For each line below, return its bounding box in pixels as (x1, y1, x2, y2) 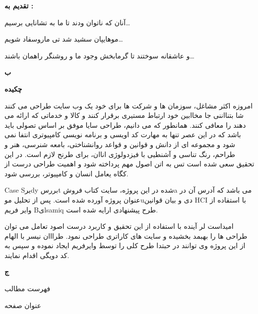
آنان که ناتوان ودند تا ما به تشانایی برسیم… (4, 17, 130, 27)
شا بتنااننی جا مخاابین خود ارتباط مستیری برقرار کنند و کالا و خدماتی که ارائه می (4, 110, 244, 120)
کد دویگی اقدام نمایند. (4, 250, 69, 260)
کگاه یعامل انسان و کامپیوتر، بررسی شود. (4, 168, 129, 178)
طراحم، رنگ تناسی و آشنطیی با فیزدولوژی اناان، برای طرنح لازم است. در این (4, 149, 235, 159)
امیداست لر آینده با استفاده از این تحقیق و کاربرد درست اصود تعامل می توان (4, 221, 234, 231)
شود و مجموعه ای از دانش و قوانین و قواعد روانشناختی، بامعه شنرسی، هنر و (4, 139, 235, 149)
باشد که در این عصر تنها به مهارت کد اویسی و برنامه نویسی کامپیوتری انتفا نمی (4, 129, 241, 140)
